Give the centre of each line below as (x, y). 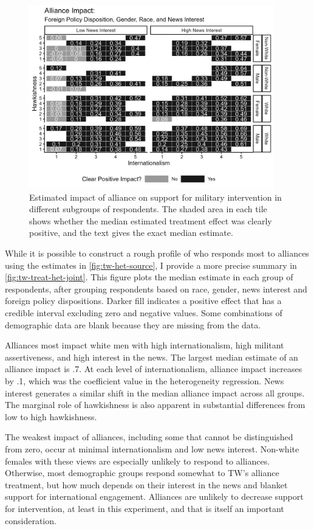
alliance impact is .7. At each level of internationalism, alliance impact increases (154, 369)
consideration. (31, 520)
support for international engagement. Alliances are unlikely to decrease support (154, 496)
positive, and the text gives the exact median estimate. (131, 233)
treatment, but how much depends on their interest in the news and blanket (146, 484)
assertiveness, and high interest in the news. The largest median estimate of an (152, 357)
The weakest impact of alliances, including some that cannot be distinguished (149, 437)
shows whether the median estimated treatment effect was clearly (151, 220)
